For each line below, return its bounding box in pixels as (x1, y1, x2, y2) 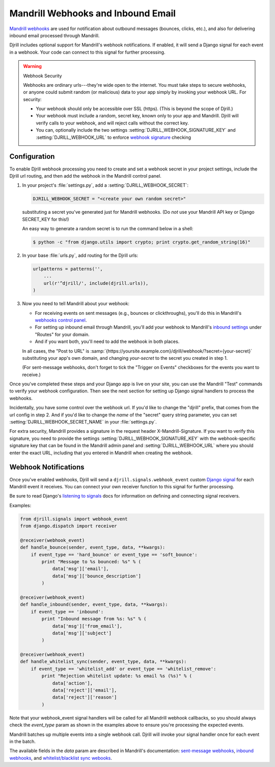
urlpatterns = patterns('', (33, 266, 103, 272)
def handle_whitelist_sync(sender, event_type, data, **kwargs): (20, 659, 187, 664)
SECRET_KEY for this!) (22, 216, 69, 222)
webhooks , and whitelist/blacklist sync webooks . (9, 755, 112, 761)
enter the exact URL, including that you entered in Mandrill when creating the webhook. (9, 450, 193, 456)
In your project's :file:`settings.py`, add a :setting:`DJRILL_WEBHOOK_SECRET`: (22, 182, 188, 188)
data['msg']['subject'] (52, 630, 112, 636)
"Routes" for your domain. (35, 331, 90, 337)
